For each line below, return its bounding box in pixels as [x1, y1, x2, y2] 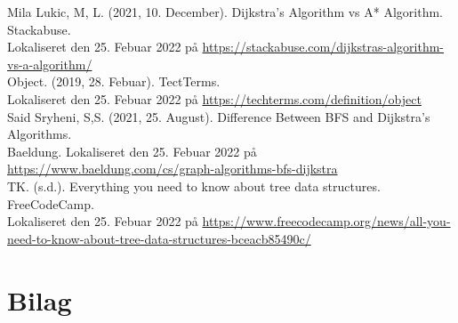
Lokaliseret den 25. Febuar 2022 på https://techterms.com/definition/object [7, 89, 422, 108]
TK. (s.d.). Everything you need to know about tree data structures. [7, 176, 381, 195]
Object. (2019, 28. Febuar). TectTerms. [7, 72, 221, 91]
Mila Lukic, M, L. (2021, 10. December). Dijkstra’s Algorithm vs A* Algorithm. [7, 3, 444, 20]
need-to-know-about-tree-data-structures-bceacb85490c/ [7, 229, 311, 247]
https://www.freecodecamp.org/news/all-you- [202, 212, 451, 230]
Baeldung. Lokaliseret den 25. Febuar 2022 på [7, 141, 257, 160]
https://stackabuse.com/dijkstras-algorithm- [202, 37, 445, 56]
